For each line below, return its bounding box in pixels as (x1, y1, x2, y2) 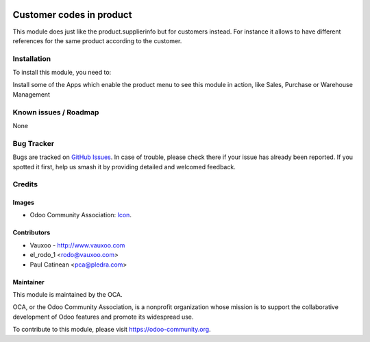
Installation (12, 53, 51, 63)
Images (12, 199, 34, 207)
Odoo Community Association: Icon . (29, 211, 132, 219)
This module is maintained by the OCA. (12, 291, 123, 299)
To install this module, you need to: (12, 69, 112, 77)
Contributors (12, 228, 51, 236)
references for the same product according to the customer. (12, 36, 182, 45)
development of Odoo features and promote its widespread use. (12, 313, 194, 321)
